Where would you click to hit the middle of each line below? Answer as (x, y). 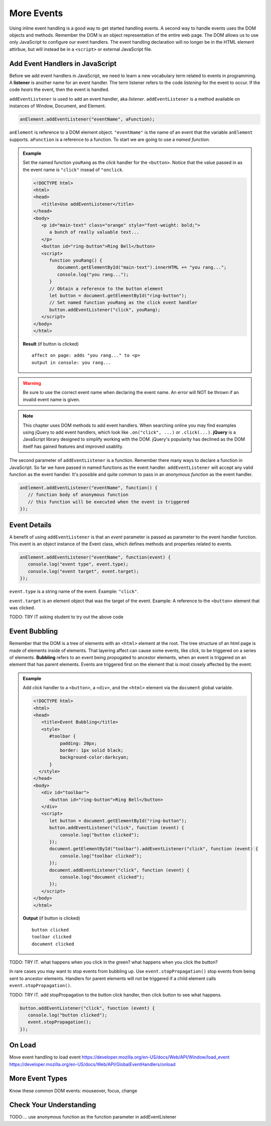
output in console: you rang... (72, 363)
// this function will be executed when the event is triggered (109, 502)
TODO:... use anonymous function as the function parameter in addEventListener (93, 1117)
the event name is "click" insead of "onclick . (73, 170)
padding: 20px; (78, 743)
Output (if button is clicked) (51, 918)
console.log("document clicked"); (102, 877)
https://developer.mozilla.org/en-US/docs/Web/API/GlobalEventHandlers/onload (92, 1064)
